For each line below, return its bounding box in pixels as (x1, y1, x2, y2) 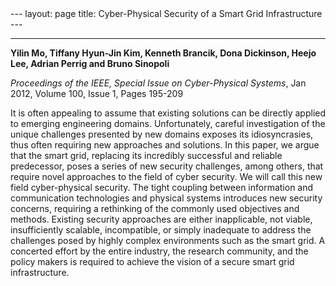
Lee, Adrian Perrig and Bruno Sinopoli (10, 58, 170, 69)
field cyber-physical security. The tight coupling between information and (10, 182, 314, 193)
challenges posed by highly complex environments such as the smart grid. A (10, 235, 326, 246)
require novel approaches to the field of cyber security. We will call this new (10, 171, 323, 182)
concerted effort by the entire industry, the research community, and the (10, 245, 309, 257)
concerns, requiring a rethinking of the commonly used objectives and (10, 203, 300, 214)
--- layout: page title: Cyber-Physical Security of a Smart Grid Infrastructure (10, 8, 323, 19)
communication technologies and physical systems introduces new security (10, 192, 323, 204)
